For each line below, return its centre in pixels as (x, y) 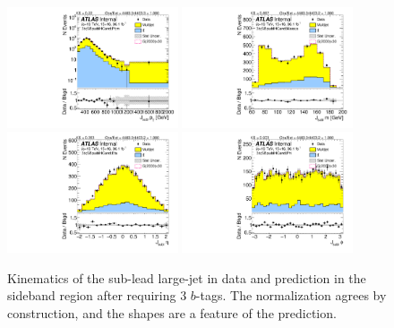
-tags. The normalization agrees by (291, 295)
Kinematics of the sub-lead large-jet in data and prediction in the (187, 277)
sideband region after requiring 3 (97, 295)
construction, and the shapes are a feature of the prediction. (172, 313)
